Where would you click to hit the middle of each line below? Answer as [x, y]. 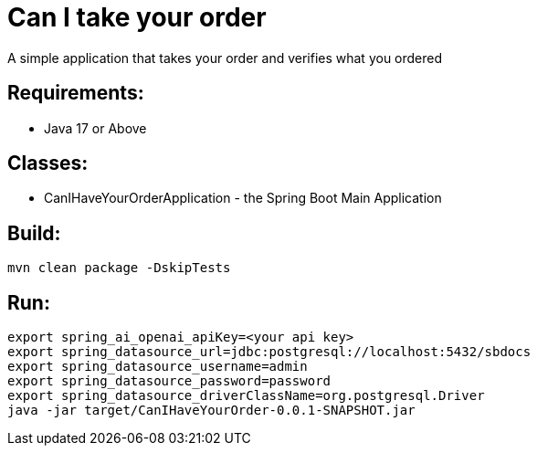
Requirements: [76, 93]
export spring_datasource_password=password [169, 381]
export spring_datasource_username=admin [158, 367]
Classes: [48, 163]
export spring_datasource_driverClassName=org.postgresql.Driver [246, 396]
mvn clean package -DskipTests [119, 268]
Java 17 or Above [95, 128]
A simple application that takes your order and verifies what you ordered [225, 58]
